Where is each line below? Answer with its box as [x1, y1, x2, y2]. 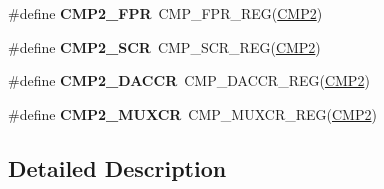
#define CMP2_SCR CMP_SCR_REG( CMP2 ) [8, 36, 321, 57]
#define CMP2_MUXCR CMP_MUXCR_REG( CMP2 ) [8, 103, 377, 124]
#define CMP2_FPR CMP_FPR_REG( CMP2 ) [8, 3, 323, 23]
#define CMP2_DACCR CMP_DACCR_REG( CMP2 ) [8, 70, 370, 91]
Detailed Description [8, 152, 227, 183]
